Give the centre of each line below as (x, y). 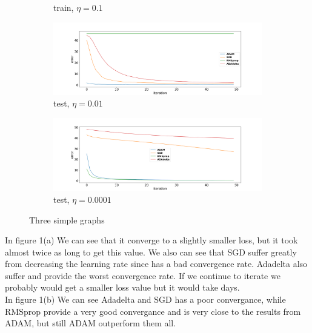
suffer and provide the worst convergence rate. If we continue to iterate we (143, 275)
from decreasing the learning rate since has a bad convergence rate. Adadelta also (156, 264)
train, (64, 7)
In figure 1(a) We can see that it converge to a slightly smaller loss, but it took (151, 240)
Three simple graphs (67, 219)
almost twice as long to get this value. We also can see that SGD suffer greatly (151, 252)
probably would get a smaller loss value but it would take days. (122, 287)
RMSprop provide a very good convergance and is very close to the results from (153, 311)
